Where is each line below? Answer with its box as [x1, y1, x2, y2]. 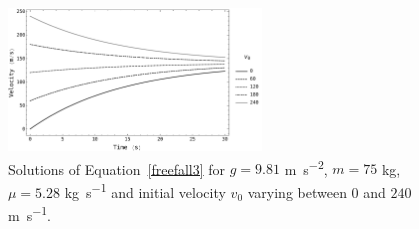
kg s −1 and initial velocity [64, 179, 226, 202]
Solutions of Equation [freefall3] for [8, 158, 226, 179]
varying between [247, 181, 347, 202]
